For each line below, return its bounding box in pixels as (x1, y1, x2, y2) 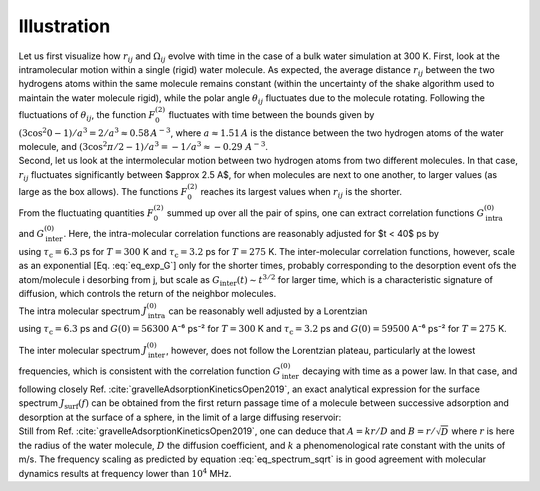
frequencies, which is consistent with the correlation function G (18, 365, 281, 377)
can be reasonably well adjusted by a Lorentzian (168, 305, 368, 317)
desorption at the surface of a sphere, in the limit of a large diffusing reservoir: (18, 411, 342, 423)
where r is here (451, 425, 515, 437)
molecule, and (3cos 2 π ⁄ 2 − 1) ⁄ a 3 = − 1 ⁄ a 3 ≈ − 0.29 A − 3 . (18, 140, 269, 153)
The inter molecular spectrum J (18, 344, 147, 356)
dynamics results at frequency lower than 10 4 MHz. (18, 466, 232, 479)
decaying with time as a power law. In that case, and (301, 365, 518, 377)
